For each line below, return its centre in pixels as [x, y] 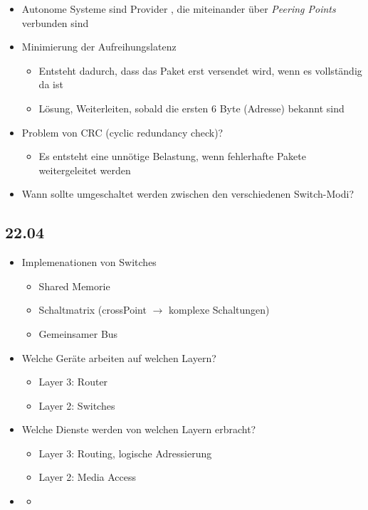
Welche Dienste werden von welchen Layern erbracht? [139, 429]
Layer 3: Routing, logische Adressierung [125, 453]
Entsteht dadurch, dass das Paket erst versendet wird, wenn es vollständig [200, 70]
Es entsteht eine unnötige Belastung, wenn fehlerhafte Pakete [172, 156]
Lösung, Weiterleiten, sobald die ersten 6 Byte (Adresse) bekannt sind [191, 108]
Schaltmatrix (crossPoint [93, 310]
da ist [51, 84]
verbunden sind [55, 22]
